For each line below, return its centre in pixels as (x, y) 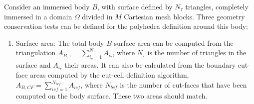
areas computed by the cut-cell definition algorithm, (110, 75)
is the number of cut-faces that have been (183, 85)
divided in (97, 16)
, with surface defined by (135, 6)
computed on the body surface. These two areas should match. (112, 95)
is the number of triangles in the (197, 52)
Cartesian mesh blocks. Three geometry (184, 16)
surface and (33, 64)
